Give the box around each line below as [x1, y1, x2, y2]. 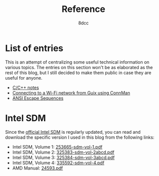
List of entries [5, 42, 64, 54]
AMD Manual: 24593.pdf [12, 165, 63, 171]
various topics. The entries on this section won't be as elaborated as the [5, 64, 153, 70]
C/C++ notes [12, 85, 39, 90]
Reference [62, 3, 105, 15]
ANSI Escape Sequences [12, 95, 64, 101]
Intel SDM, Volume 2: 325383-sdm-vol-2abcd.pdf [12, 149, 115, 155]
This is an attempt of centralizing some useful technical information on [5, 59, 150, 65]
